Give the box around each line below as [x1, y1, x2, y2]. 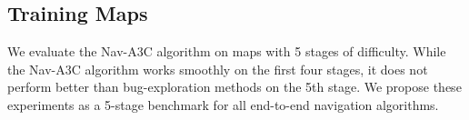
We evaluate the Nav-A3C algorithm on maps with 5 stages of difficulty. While [7, 42, 446, 61]
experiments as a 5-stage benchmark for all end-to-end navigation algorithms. [7, 95, 439, 114]
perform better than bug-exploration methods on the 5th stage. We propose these [7, 77, 462, 96]
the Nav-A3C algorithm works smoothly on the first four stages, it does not [7, 59, 428, 78]
